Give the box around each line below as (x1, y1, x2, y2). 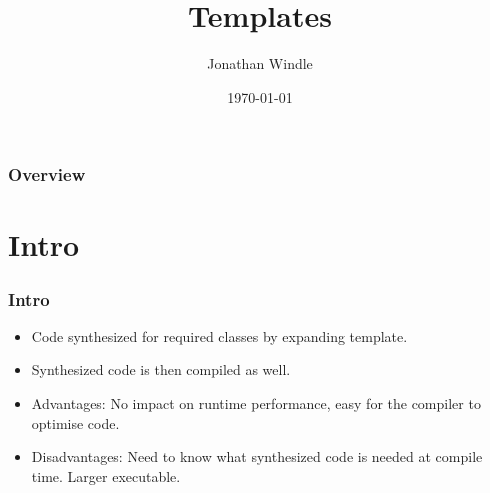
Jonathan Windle (207, 53, 313, 74)
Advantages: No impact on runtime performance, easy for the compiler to (31, 393, 481, 414)
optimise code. (31, 412, 120, 433)
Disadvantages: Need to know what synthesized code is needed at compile (31, 446, 483, 467)
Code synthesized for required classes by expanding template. (31, 325, 408, 346)
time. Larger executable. (31, 465, 181, 486)
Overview (8, 162, 86, 187)
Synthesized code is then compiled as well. (31, 359, 291, 380)
